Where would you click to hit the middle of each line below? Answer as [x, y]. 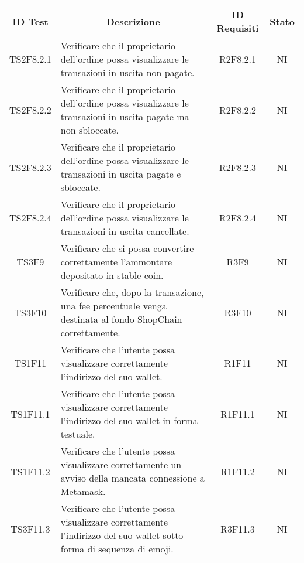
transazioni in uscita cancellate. [125, 231]
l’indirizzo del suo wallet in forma [129, 420]
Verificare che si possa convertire [127, 248]
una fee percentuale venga [113, 306]
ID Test [30, 21]
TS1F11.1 [30, 414]
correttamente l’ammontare [116, 262]
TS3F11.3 [30, 528]
